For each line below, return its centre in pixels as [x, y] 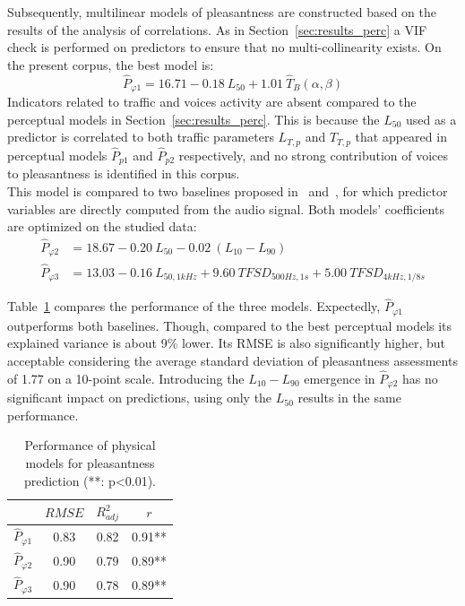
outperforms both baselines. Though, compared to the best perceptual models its [230, 325]
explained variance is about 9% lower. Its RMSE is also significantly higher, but [226, 343]
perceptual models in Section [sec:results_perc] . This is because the [194, 119]
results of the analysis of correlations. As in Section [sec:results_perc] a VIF [217, 29]
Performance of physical [90, 445]
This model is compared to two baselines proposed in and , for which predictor [228, 190]
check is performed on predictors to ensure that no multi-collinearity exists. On [224, 47]
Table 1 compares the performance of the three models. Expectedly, [194, 306]
